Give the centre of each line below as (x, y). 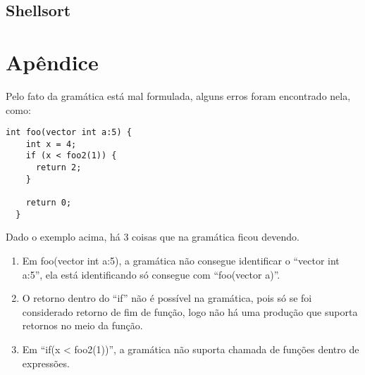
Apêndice (52, 62)
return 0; (49, 203)
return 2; (58, 168)
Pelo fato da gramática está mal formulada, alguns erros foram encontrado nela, (178, 95)
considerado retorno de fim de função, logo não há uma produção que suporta (190, 311)
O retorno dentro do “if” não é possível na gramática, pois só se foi (167, 298)
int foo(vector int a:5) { (69, 133)
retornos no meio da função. (82, 325)
